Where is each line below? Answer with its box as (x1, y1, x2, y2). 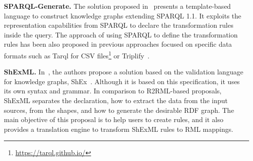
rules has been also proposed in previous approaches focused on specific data (4, 39, 232, 49)
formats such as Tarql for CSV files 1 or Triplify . (4, 49, 150, 60)
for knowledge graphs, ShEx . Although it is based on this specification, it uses (4, 76, 240, 86)
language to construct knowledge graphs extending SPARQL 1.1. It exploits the (4, 10, 241, 20)
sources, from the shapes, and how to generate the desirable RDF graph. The (4, 105, 234, 115)
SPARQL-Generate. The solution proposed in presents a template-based (4, 1, 231, 11)
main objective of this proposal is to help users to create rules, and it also (4, 114, 224, 125)
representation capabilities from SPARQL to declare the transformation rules (4, 20, 234, 30)
